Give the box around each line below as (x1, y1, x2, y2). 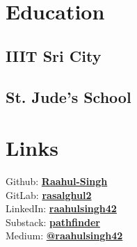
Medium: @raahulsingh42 (6, 228, 123, 243)
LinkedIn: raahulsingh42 (6, 201, 117, 216)
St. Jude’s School (6, 86, 131, 107)
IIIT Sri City (6, 45, 102, 66)
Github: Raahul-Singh (6, 174, 108, 189)
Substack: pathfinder (6, 214, 100, 229)
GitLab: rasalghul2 (6, 187, 92, 202)
